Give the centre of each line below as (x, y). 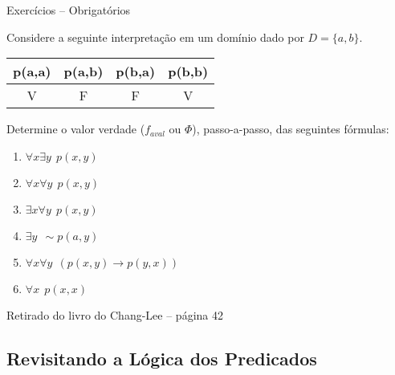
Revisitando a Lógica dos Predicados (162, 358)
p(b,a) (136, 71)
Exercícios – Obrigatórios (69, 10)
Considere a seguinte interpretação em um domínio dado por (155, 37)
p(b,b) (188, 71)
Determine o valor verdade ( (76, 129)
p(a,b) (83, 71)
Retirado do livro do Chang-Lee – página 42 (115, 314)
